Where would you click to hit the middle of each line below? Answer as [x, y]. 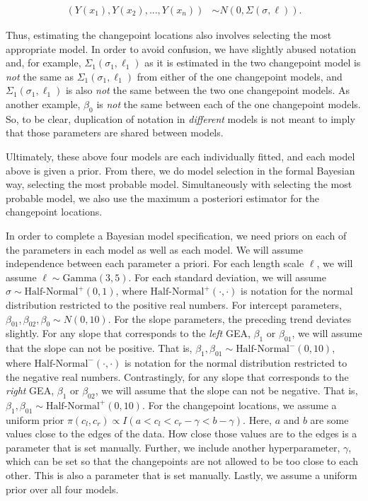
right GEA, [30, 390]
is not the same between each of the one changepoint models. [229, 104]
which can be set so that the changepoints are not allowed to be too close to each [182, 461]
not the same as [40, 76]
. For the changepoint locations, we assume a [239, 405]
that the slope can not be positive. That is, [99, 348]
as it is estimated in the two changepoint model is [253, 63]
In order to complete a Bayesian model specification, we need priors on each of [176, 235]
